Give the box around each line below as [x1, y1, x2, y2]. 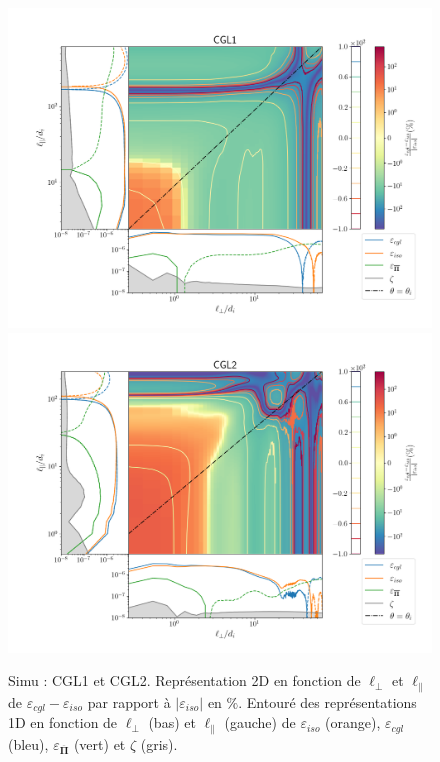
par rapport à [87, 691, 171, 712]
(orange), [325, 712, 381, 733]
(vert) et [73, 733, 126, 754]
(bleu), [8, 733, 49, 754]
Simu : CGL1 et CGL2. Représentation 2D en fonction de [8, 670, 361, 691]
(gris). [140, 733, 178, 754]
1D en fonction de [8, 712, 118, 733]
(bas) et [148, 712, 196, 733]
